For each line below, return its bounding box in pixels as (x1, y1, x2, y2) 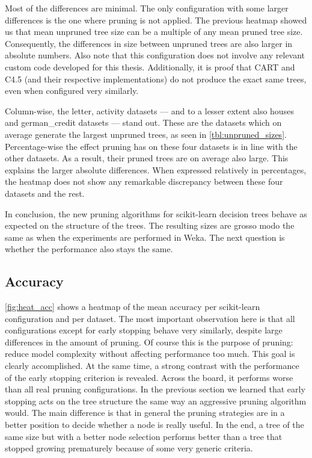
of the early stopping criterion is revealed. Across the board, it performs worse (5, 371, 293, 383)
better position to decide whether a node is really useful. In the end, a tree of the (5, 418, 304, 431)
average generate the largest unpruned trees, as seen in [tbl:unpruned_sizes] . (5, 128, 287, 140)
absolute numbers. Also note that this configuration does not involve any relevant (5, 49, 305, 61)
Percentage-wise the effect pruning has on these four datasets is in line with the (5, 140, 298, 152)
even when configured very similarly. (5, 84, 139, 97)
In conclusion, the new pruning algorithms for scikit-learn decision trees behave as (5, 207, 307, 220)
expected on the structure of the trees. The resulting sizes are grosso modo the (5, 219, 295, 232)
